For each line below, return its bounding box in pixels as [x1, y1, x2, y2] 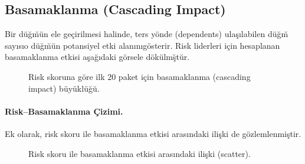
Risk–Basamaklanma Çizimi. [5, 105, 123, 117]
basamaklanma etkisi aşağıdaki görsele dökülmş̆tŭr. [5, 51, 190, 63]
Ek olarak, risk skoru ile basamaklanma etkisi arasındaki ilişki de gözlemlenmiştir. [5, 127, 301, 139]
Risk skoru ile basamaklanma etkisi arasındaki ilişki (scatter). [28, 147, 251, 159]
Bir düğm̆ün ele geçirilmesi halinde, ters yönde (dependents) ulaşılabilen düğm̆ [5, 28, 288, 40]
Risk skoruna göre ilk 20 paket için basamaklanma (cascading [28, 70, 251, 82]
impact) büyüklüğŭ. [28, 82, 100, 94]
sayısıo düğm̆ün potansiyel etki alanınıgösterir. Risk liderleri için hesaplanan [5, 39, 280, 51]
